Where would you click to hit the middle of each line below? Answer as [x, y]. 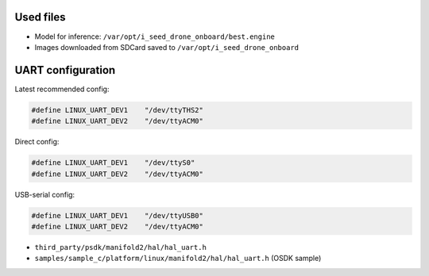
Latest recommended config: [62, 89]
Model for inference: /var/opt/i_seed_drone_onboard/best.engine [155, 36]
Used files [41, 17]
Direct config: [37, 142]
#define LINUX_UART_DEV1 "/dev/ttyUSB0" [118, 215]
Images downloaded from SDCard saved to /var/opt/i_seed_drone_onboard [167, 47]
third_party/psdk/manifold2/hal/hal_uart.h [120, 247]
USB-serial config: [45, 194]
